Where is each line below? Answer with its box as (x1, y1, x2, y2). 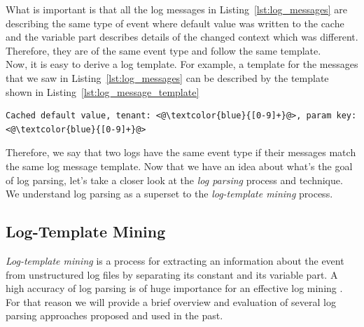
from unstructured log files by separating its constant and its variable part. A (6, 267, 338, 281)
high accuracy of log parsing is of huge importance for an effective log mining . (6, 281, 343, 295)
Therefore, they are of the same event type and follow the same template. (6, 43, 321, 57)
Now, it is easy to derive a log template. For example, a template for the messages (6, 57, 358, 71)
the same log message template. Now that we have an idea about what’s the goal (6, 158, 353, 173)
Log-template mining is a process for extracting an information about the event (6, 253, 344, 267)
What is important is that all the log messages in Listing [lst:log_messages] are (6, 2, 347, 16)
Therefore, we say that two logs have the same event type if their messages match (6, 145, 356, 160)
